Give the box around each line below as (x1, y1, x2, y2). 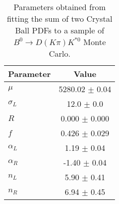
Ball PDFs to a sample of (15, 24, 104, 36)
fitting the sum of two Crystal (7, 13, 112, 24)
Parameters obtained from (13, 1, 106, 13)
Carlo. (48, 48, 71, 59)
